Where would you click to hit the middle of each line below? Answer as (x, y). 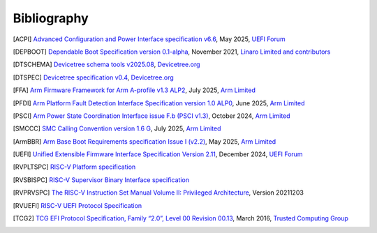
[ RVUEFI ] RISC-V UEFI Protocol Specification (77, 205)
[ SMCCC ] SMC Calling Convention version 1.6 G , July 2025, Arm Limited (117, 128)
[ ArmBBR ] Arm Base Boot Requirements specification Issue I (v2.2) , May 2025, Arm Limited (144, 141)
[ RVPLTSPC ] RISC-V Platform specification (74, 167)
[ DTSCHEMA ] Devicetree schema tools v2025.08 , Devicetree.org (106, 65)
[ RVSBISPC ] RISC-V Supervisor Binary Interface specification (101, 180)
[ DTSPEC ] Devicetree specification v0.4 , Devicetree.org (93, 77)
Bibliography (51, 18)
